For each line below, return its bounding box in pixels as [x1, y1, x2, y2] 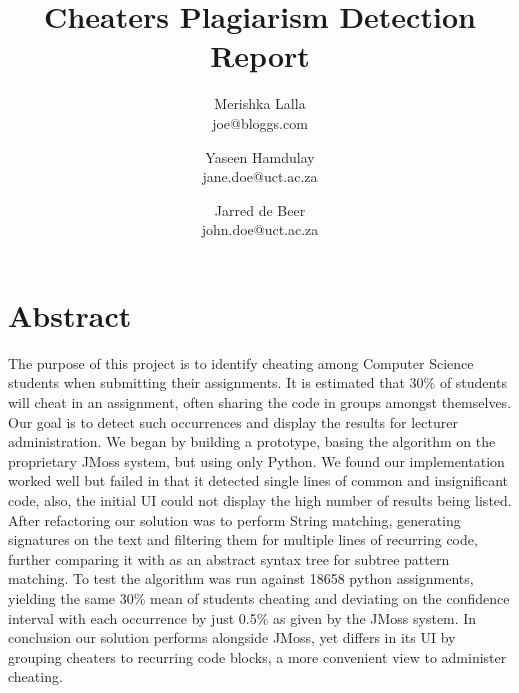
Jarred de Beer [214, 199, 306, 220]
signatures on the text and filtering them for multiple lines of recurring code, [8, 529, 478, 550]
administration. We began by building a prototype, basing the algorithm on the [8, 431, 496, 452]
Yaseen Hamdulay [205, 146, 315, 167]
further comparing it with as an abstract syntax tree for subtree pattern [8, 548, 450, 569]
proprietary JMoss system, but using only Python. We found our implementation [8, 450, 505, 471]
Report [210, 35, 310, 76]
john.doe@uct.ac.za [201, 219, 319, 240]
